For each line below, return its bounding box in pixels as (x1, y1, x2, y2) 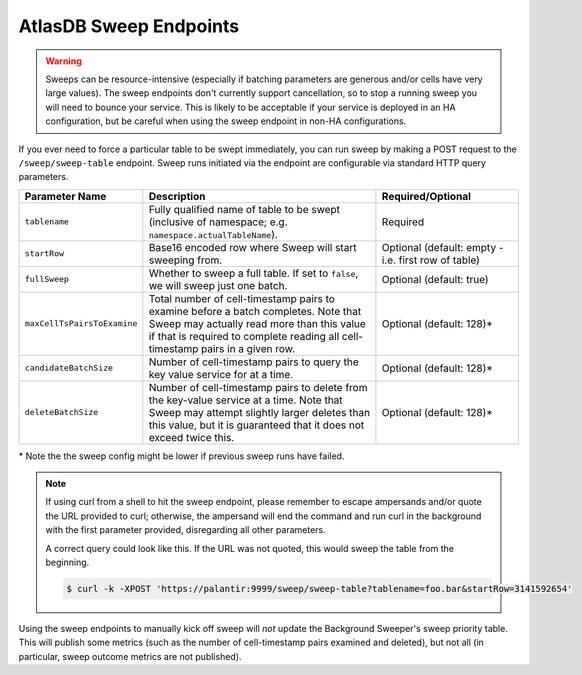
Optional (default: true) (381, 272, 489, 286)
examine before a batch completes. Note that (148, 304, 362, 318)
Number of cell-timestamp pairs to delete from (148, 380, 368, 394)
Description (148, 189, 206, 203)
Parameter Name (24, 189, 107, 203)
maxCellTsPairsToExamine (24, 318, 138, 329)
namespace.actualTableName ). (148, 227, 279, 241)
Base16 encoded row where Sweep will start (148, 240, 357, 254)
